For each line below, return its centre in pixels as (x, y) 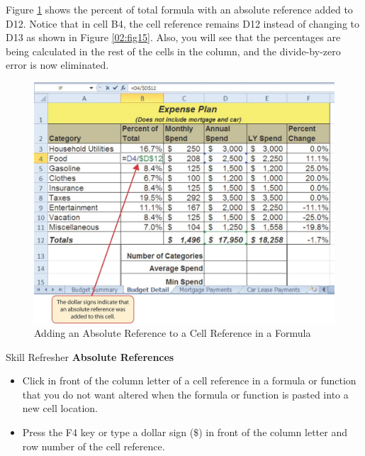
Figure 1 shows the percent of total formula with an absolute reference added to (179, 9)
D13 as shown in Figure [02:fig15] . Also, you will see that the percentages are (173, 37)
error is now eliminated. (57, 65)
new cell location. (60, 408)
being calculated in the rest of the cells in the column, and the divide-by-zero (173, 51)
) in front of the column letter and (273, 432)
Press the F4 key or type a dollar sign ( (108, 432)
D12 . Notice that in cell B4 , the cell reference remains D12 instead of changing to (183, 23)
